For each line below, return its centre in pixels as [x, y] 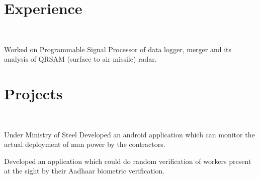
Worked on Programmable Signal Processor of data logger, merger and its [118, 49]
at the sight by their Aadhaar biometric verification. [84, 171]
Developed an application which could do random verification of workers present [128, 161]
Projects [33, 94]
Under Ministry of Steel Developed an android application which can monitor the [129, 134]
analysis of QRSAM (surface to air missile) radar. [80, 59]
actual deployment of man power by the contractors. [85, 144]
